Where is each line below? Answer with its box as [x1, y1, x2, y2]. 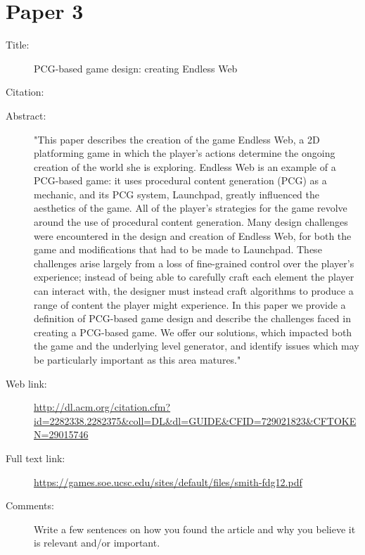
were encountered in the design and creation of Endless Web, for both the [34, 228, 352, 243]
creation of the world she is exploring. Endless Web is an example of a [34, 159, 336, 174]
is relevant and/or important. [34, 535, 160, 550]
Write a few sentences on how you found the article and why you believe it [34, 521, 356, 536]
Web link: [6, 376, 47, 390]
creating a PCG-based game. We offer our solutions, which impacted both [34, 324, 352, 339]
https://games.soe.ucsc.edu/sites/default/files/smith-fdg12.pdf [34, 474, 302, 489]
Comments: [6, 498, 54, 513]
